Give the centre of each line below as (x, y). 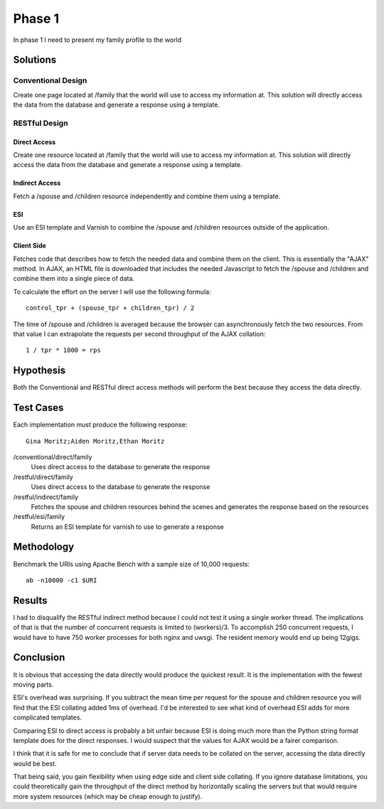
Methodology (44, 547)
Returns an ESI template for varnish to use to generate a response (127, 527)
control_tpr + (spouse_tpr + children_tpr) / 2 (110, 308)
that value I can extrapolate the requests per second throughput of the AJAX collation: (139, 333)
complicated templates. (47, 717)
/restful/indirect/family (46, 497)
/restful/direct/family (43, 477)
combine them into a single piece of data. (74, 279)
